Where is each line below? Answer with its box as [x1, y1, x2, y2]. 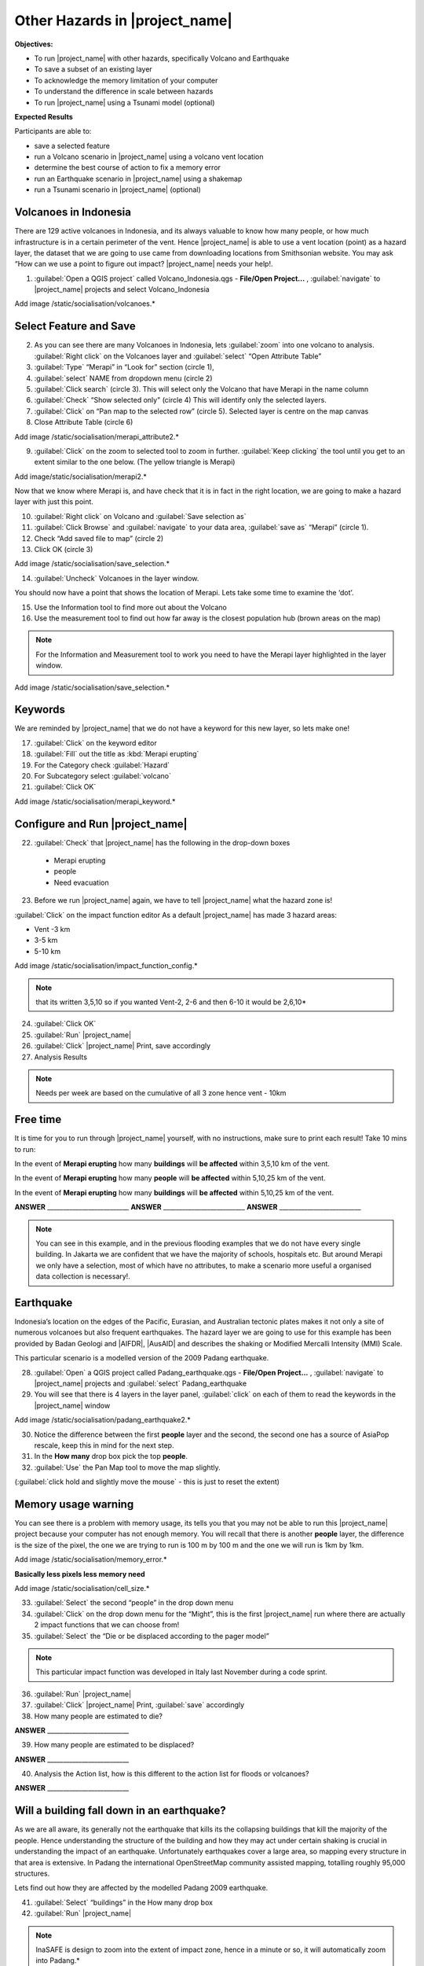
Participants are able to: [14, 127, 92, 136]
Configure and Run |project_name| [14, 817, 188, 830]
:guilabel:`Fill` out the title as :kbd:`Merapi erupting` [34, 749, 199, 759]
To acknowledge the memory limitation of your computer [34, 75, 218, 85]
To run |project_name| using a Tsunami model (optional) [34, 98, 215, 107]
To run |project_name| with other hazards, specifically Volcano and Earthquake [34, 53, 290, 63]
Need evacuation [53, 878, 109, 887]
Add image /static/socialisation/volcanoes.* [14, 299, 156, 308]
